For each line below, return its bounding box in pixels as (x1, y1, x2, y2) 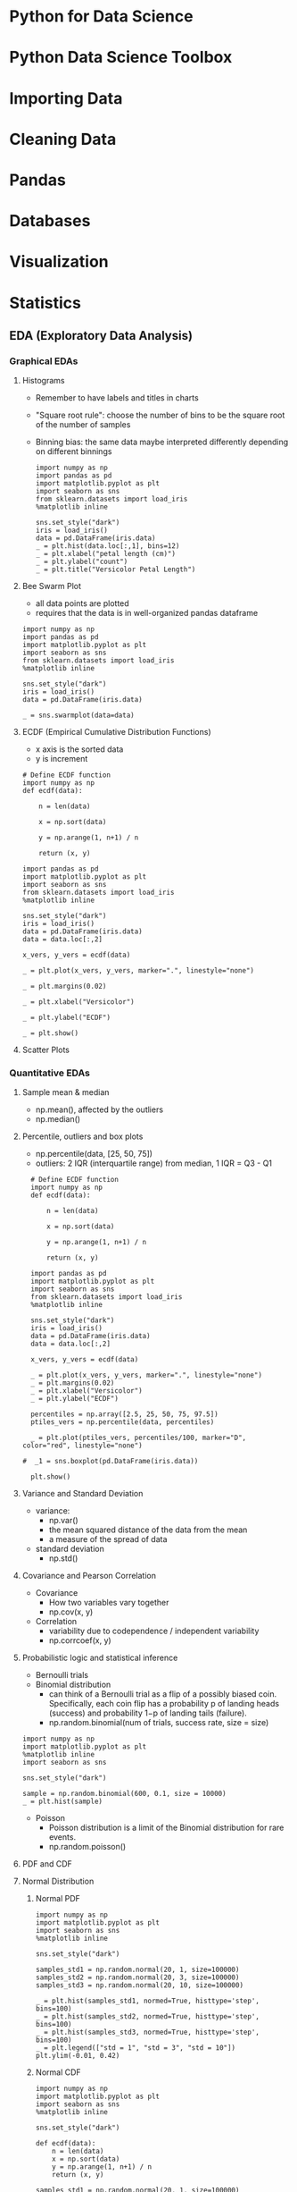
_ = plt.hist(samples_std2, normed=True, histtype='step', (35, 2012, 260, 2021)
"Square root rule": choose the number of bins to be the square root (35, 409, 285, 421)
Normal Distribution (21, 1876, 95, 1887)
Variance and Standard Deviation (21, 1488, 144, 1499)
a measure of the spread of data (48, 1534, 168, 1545)
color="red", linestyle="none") (21, 1441, 143, 1450)
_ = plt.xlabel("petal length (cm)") (35, 550, 177, 559)
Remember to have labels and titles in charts (35, 392, 199, 403)
